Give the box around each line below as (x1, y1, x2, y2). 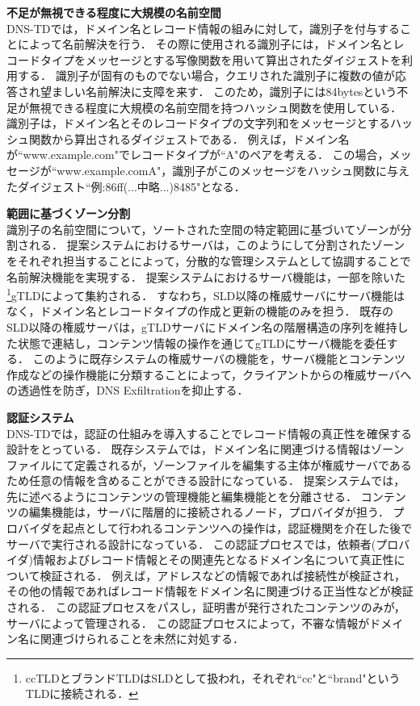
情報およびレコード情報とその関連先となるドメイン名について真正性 (32, 551, 394, 568)
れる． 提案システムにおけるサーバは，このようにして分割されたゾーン (28, 236, 405, 253)
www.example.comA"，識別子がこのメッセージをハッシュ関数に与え (57, 161, 409, 178)
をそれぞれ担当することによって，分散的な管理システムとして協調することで (6, 252, 411, 269)
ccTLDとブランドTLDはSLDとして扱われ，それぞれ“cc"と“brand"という (25, 669, 401, 686)
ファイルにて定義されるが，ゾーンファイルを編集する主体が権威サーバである (6, 456, 412, 473)
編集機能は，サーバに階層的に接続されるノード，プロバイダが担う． (28, 503, 389, 520)
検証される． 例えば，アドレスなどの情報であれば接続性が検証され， (40, 566, 406, 583)
